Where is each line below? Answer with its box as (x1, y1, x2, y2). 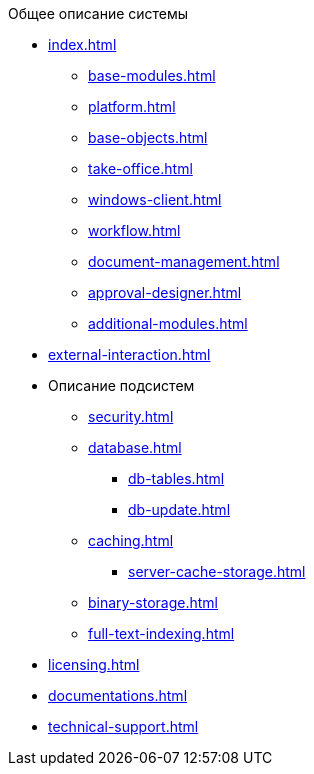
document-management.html (88, 253, 280, 270)
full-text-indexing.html (88, 625, 235, 642)
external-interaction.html (48, 346, 211, 363)
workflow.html (88, 222, 181, 239)
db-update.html (128, 501, 231, 518)
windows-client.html (88, 191, 222, 208)
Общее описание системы (8, 5, 189, 22)
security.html (88, 408, 174, 425)
